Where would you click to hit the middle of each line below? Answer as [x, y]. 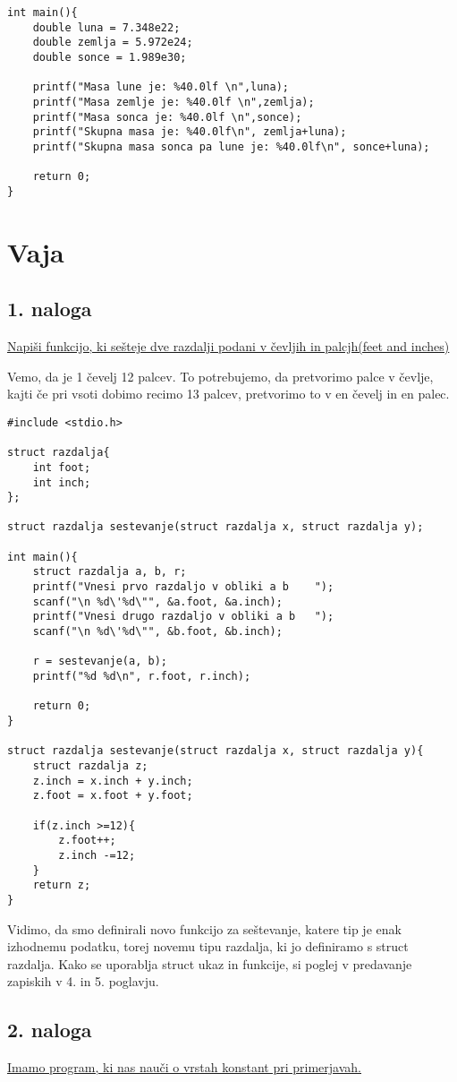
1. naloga [50, 309]
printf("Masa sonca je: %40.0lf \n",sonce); [167, 117]
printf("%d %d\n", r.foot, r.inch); [142, 677]
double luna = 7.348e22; [106, 27]
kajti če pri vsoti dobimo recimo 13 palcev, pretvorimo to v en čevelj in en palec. [228, 394]
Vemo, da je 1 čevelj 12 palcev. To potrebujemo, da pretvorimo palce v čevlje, [220, 376]
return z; [62, 885]
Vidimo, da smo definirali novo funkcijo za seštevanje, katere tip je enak [204, 928]
